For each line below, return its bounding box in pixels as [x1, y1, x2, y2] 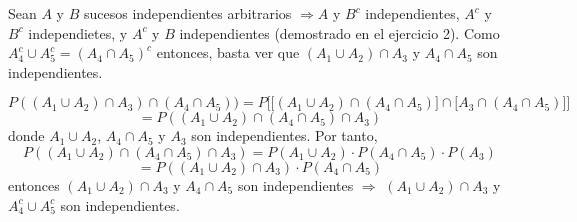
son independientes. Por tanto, [191, 125, 378, 146]
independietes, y [28, 22, 128, 43]
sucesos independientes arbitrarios [83, 3, 292, 23]
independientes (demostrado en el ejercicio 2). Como [179, 22, 500, 43]
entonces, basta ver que [156, 42, 300, 63]
